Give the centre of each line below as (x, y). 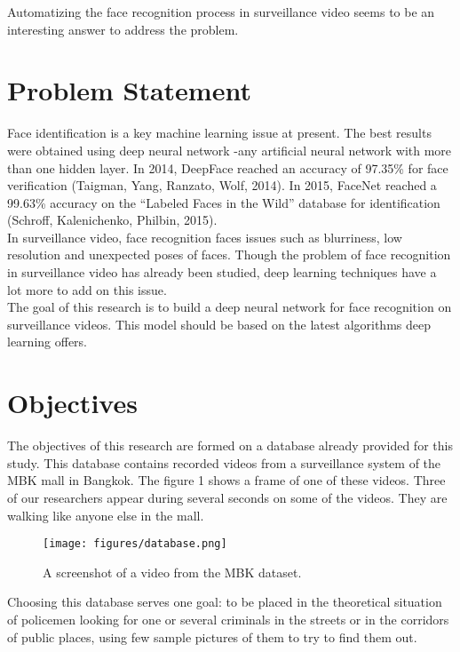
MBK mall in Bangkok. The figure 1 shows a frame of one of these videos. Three (226, 480)
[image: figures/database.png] (135, 544)
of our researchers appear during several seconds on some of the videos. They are (227, 497)
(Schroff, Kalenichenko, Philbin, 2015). (112, 220)
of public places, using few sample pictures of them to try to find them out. (212, 636)
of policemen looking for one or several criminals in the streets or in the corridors (228, 619)
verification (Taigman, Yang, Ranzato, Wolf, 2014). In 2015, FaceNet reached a (222, 185)
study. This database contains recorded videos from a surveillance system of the (224, 462)
